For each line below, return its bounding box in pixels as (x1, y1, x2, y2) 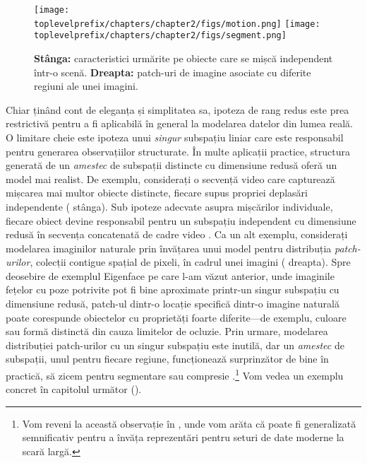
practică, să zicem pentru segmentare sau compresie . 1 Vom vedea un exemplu (6, 366, 344, 382)
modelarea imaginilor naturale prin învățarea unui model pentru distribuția (6, 240, 332, 255)
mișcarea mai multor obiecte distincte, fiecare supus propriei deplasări (6, 185, 308, 200)
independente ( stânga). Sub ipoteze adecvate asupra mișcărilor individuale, (6, 199, 333, 213)
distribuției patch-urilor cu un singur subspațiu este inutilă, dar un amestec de (6, 337, 344, 352)
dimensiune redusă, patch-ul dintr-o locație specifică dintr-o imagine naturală (6, 296, 339, 311)
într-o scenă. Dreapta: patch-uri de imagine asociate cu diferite (34, 64, 311, 79)
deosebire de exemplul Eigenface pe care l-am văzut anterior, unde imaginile (6, 268, 335, 283)
